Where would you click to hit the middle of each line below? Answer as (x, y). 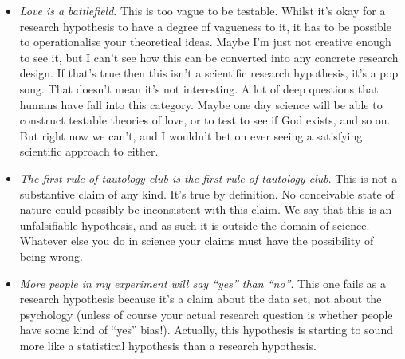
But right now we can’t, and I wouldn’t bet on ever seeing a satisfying (191, 135)
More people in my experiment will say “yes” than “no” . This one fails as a (202, 283)
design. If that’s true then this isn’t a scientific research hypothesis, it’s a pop (209, 73)
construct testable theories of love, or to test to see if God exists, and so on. (205, 120)
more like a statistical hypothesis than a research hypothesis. (168, 345)
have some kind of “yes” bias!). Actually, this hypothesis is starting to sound (206, 330)
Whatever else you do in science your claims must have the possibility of (197, 241)
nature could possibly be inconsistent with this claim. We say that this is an (206, 209)
